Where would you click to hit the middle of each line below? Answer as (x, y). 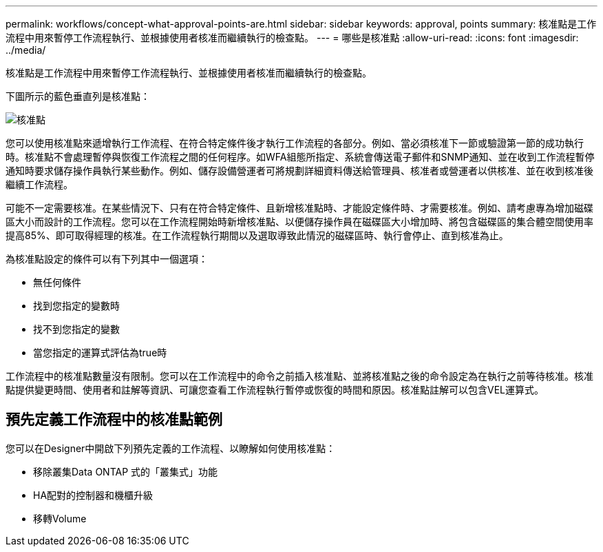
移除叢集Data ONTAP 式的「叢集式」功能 (126, 471)
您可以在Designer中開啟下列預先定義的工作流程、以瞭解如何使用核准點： (171, 448)
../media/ (26, 50)
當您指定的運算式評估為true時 (100, 352)
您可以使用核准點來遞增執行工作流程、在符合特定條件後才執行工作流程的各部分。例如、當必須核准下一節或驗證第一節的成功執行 (295, 143)
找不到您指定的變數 (76, 329)
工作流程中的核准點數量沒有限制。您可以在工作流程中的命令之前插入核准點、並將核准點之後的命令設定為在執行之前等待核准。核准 (299, 376)
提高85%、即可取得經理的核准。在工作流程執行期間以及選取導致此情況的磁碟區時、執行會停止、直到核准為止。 (257, 235)
